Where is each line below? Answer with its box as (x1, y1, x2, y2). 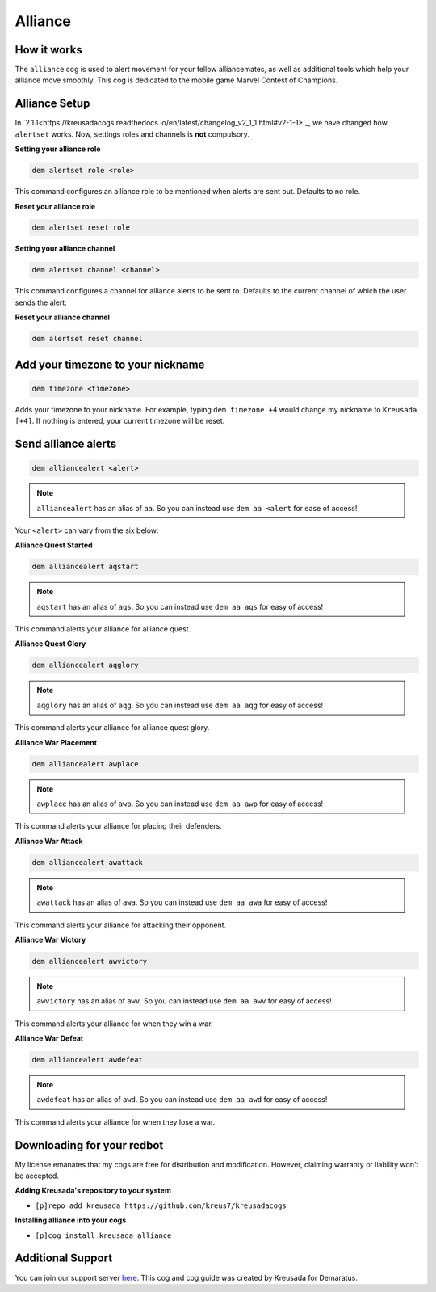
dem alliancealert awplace (31, 759, 139, 768)
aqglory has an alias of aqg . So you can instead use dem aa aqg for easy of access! (36, 700, 324, 710)
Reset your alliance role (15, 201, 96, 211)
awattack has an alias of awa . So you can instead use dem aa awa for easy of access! (36, 897, 328, 907)
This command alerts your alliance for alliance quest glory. (15, 723, 210, 733)
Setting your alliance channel (15, 243, 115, 254)
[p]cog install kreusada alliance (35, 1231, 172, 1240)
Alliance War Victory (15, 935, 86, 944)
